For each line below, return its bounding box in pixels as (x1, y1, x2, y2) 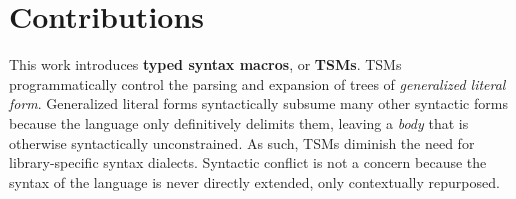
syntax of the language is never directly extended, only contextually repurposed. (9, 171, 500, 192)
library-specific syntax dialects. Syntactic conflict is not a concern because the (9, 152, 487, 173)
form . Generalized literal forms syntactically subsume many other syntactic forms (9, 93, 508, 114)
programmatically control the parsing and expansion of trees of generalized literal (9, 73, 506, 94)
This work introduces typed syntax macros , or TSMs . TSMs (9, 54, 402, 75)
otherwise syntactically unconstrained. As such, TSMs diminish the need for (9, 132, 475, 153)
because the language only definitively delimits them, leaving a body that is (9, 112, 469, 133)
